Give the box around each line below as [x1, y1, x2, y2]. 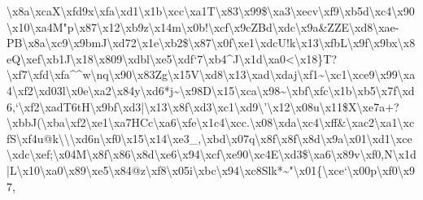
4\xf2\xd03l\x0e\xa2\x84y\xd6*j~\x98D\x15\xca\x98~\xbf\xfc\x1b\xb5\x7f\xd [7, 81, 415, 98]
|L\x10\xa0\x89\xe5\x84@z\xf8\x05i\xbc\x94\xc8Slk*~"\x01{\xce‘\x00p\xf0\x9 [7, 161, 416, 178]
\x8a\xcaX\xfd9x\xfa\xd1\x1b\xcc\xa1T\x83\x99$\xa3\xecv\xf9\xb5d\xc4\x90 [7, 2, 415, 19]
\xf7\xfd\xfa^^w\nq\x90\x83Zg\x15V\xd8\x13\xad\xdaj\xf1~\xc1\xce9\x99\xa [7, 66, 416, 83]
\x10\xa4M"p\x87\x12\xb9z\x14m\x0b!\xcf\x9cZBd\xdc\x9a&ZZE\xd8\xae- [7, 18, 399, 35]
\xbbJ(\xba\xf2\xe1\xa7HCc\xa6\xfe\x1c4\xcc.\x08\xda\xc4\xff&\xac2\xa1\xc [7, 114, 415, 131]
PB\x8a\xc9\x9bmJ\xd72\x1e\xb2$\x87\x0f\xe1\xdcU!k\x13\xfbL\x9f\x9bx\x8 [7, 34, 416, 51]
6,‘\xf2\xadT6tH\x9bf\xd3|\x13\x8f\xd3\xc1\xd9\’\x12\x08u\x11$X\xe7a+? [7, 98, 399, 115]
